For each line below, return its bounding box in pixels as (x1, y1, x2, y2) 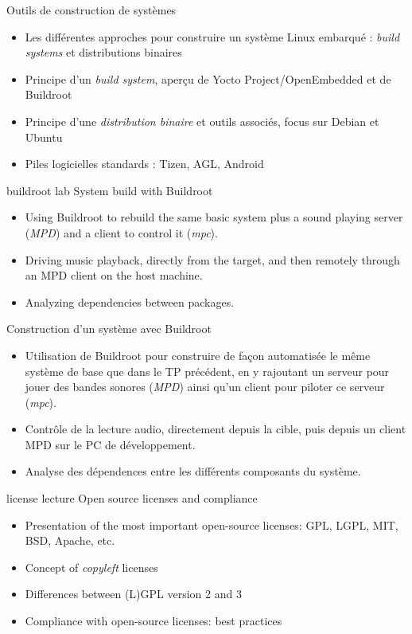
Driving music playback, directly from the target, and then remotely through (25, 251, 400, 268)
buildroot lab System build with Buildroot (6, 182, 213, 198)
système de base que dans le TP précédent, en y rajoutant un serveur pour (25, 362, 390, 379)
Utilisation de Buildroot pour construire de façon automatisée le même (25, 346, 371, 363)
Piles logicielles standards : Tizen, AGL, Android (25, 155, 264, 172)
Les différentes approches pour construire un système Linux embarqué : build (25, 28, 400, 45)
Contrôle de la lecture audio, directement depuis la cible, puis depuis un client (25, 421, 406, 437)
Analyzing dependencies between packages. (25, 293, 235, 310)
